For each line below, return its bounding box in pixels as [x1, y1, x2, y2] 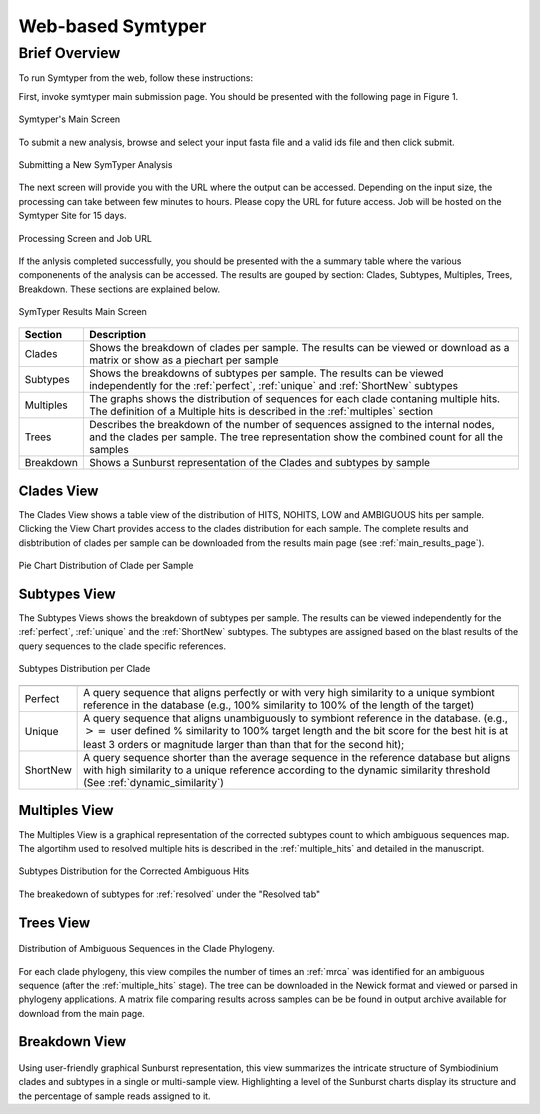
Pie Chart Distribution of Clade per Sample [18, 560, 194, 572]
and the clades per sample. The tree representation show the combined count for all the [88, 430, 504, 444]
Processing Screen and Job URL [18, 232, 152, 244]
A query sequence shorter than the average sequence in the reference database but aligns [83, 751, 511, 765]
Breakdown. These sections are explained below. [18, 283, 220, 295]
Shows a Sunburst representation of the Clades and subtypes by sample [88, 456, 430, 470]
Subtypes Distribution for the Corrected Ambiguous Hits [18, 865, 250, 877]
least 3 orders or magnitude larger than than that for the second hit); [83, 738, 405, 752]
